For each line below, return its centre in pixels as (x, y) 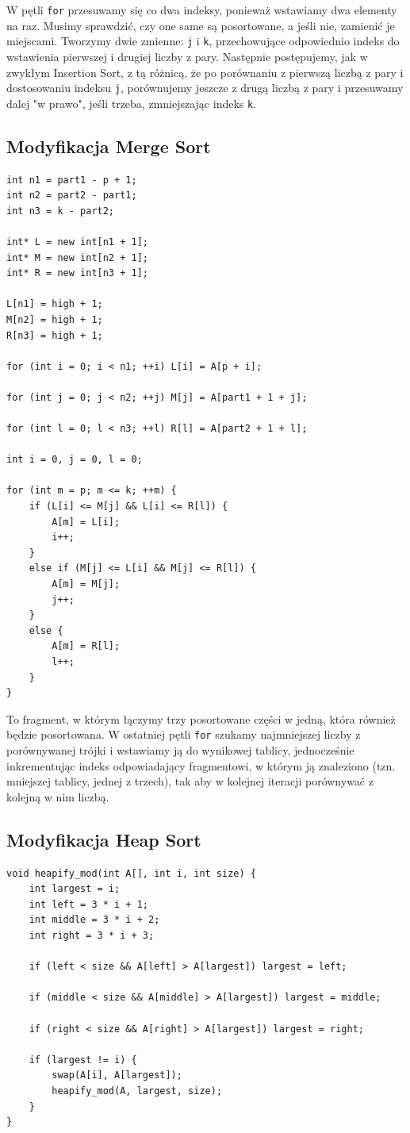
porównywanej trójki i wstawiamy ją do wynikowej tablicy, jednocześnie (180, 750)
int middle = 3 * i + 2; (94, 920)
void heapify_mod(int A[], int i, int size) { (131, 873)
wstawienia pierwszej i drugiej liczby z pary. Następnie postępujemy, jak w (187, 56)
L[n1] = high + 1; (55, 304)
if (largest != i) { (83, 1060)
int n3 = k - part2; (61, 211)
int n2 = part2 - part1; (72, 196)
